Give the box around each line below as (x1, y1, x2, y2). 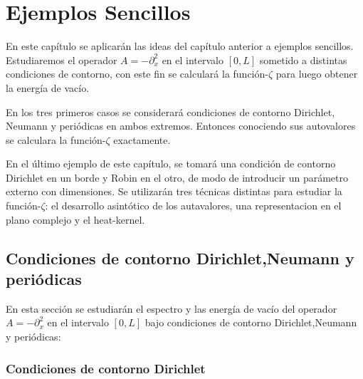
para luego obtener (275, 66, 358, 81)
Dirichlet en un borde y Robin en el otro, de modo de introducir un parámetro (6, 170, 348, 185)
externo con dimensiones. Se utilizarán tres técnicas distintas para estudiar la (6, 184, 342, 199)
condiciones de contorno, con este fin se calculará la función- (6, 66, 268, 81)
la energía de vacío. (6, 80, 90, 95)
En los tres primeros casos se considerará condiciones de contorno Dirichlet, (6, 104, 335, 119)
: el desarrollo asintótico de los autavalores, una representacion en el (45, 198, 342, 213)
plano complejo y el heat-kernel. (6, 212, 145, 227)
